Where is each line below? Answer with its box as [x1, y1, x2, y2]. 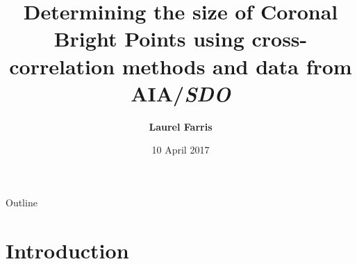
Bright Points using [53, 24, 244, 53]
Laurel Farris [149, 119, 213, 133]
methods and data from [122, 51, 352, 80]
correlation [9, 51, 115, 80]
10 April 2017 [151, 142, 210, 157]
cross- [251, 24, 308, 53]
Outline [6, 195, 38, 209]
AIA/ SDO [131, 79, 231, 108]
